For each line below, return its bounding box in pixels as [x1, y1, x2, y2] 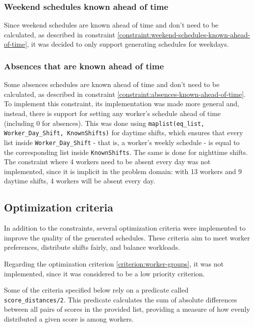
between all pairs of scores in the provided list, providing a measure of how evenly [4, 304, 250, 314]
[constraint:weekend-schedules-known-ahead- [117, 29, 250, 39]
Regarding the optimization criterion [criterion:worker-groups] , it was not [4, 258, 224, 268]
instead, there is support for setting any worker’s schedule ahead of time [4, 108, 221, 118]
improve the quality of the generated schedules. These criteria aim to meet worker [4, 232, 250, 242]
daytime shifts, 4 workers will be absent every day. [4, 176, 155, 186]
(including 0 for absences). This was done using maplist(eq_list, [4, 118, 204, 128]
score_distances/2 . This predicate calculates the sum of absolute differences [4, 294, 237, 304]
